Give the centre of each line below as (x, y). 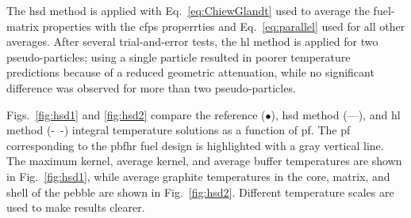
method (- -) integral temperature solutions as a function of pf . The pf (179, 130)
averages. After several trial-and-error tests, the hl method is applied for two (192, 41)
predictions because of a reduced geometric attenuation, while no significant (190, 72)
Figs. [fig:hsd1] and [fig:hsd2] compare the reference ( (136, 114)
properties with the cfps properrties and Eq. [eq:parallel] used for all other (224, 26)
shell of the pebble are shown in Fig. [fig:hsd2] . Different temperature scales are (200, 192)
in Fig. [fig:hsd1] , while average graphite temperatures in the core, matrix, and (198, 176)
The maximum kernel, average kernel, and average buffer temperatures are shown (204, 161)
